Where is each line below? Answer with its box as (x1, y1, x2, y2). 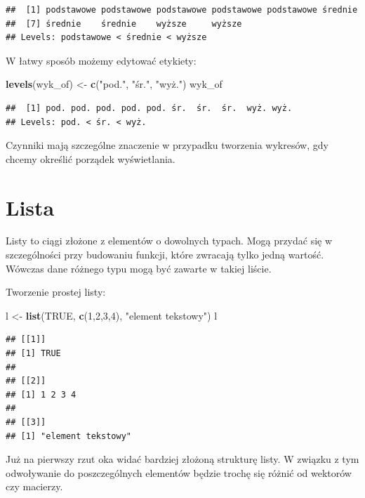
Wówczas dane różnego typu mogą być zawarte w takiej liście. (6, 261, 272, 275)
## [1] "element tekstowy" (6, 431, 131, 441)
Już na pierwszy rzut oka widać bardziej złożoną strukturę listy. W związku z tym (6, 452, 359, 466)
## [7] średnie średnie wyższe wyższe (6, 18, 242, 29)
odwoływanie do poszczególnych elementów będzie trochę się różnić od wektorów (6, 465, 352, 480)
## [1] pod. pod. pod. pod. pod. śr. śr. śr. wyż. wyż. (6, 103, 293, 113)
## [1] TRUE (6, 348, 61, 359)
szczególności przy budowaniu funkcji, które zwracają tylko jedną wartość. (6, 247, 324, 262)
